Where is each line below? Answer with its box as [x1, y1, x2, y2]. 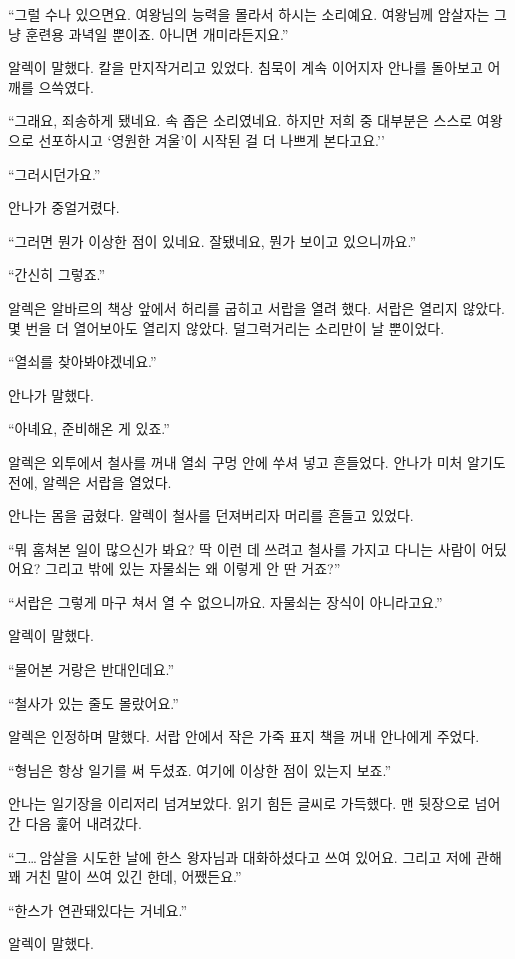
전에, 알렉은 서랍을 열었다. [8, 471, 172, 492]
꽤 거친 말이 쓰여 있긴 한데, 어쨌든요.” [8, 866, 242, 887]
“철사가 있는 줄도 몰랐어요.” [8, 692, 179, 713]
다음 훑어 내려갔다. [25, 813, 142, 834]
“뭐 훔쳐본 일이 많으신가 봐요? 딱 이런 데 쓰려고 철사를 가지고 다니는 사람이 [8, 538, 477, 559]
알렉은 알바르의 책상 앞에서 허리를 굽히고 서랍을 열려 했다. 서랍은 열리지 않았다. [8, 297, 505, 318]
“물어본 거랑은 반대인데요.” [8, 659, 175, 680]
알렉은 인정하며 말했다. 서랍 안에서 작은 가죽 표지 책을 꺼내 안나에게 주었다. [8, 726, 480, 747]
